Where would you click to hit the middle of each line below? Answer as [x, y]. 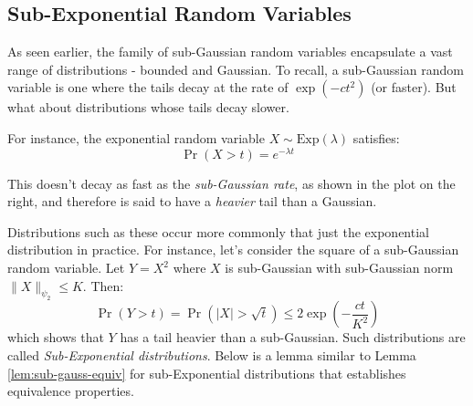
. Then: [103, 285]
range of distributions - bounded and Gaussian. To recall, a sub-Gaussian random [236, 69]
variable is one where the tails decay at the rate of [148, 87]
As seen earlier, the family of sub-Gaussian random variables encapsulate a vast [230, 52]
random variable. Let [66, 268]
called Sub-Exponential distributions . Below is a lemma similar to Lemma [212, 354]
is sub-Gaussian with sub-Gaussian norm [339, 268]
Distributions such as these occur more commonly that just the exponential [218, 231]
